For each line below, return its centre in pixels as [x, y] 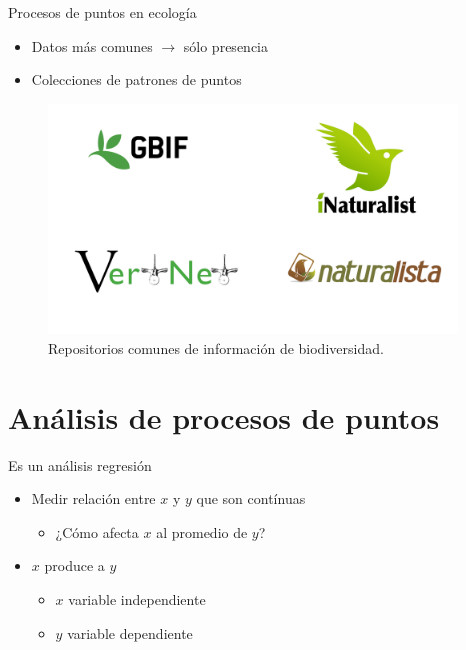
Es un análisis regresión [80, 464]
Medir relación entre [93, 498]
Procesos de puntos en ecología [102, 12]
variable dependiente [130, 632]
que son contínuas [251, 498]
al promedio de [202, 531]
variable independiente [137, 599]
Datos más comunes [92, 45]
